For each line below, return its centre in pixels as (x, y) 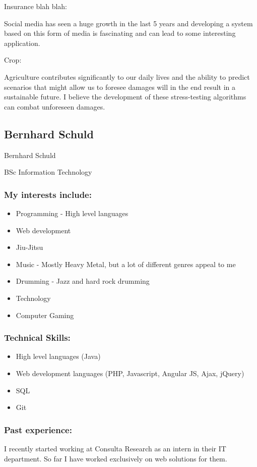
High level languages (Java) (58, 356)
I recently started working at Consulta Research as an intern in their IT (115, 448)
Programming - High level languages (72, 213)
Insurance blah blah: (36, 6)
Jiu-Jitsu (29, 247)
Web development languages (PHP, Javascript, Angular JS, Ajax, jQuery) (130, 373)
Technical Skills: (37, 338)
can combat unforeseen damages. (55, 106)
